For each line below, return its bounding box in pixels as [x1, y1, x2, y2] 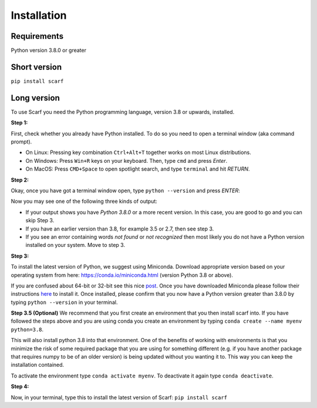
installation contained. [11, 362, 65, 369]
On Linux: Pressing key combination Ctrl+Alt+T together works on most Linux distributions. [25, 149, 252, 156]
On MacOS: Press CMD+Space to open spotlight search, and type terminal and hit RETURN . [25, 165, 250, 173]
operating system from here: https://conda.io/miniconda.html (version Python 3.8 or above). [11, 271, 233, 279]
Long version [11, 93, 60, 103]
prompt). [11, 138, 32, 145]
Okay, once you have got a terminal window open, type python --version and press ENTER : [11, 187, 240, 194]
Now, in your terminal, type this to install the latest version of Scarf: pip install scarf [11, 394, 227, 401]
